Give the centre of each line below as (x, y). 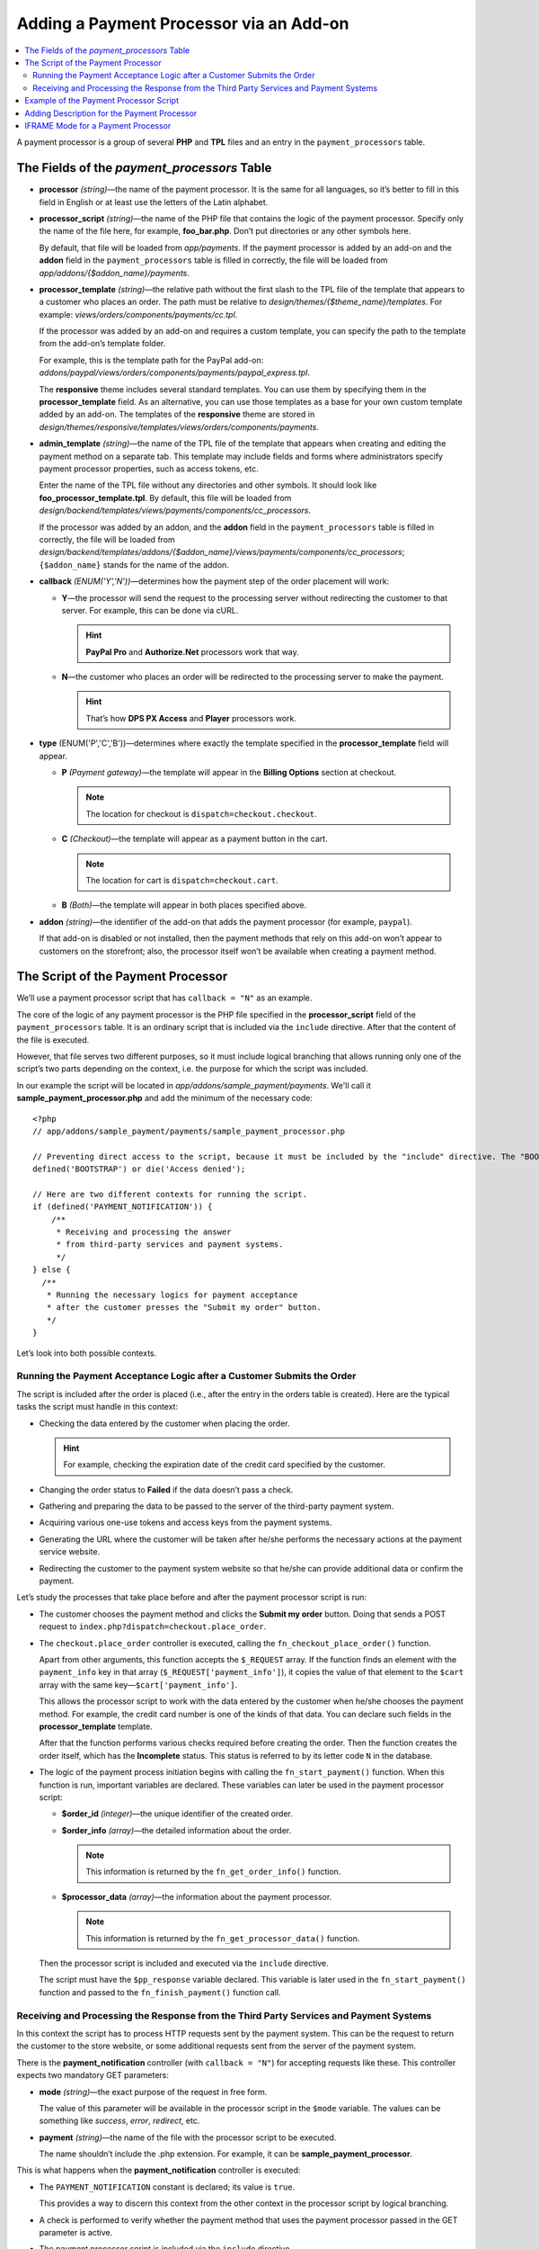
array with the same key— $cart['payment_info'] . (138, 1685)
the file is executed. (53, 1040)
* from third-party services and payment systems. (170, 1245)
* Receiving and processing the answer (144, 1232)
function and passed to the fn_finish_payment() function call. (160, 1992)
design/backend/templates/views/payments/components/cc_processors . (175, 511)
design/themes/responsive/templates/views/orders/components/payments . (179, 426)
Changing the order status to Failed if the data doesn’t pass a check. (166, 1490)
